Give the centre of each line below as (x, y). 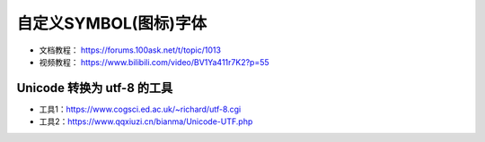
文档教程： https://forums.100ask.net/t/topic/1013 (130, 50)
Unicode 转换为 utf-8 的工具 (95, 88)
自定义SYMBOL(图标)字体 (111, 23)
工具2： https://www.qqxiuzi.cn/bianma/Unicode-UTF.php (146, 121)
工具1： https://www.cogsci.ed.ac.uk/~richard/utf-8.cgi (140, 109)
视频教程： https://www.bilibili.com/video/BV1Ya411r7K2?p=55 (154, 62)
